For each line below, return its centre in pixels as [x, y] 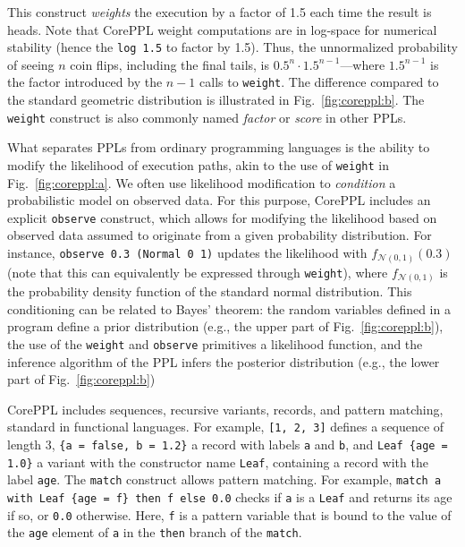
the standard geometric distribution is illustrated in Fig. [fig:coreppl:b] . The [216, 100]
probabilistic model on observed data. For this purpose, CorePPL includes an [219, 200]
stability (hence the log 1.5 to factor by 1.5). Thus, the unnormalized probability [232, 47]
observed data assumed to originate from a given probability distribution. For [220, 235]
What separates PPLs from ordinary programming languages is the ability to [219, 147]
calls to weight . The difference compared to [319, 82]
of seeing [31, 64]
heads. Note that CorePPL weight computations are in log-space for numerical [222, 29]
